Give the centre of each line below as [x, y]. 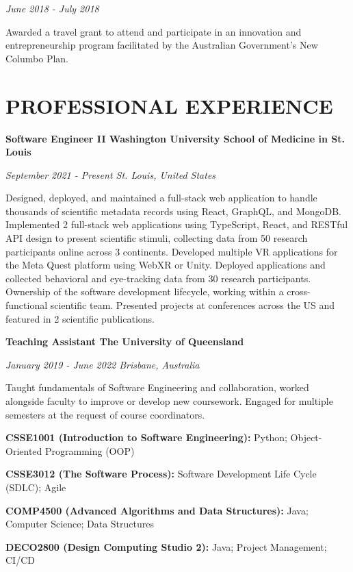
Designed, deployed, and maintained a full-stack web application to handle [161, 198]
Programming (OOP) [90, 450]
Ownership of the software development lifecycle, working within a [145, 291]
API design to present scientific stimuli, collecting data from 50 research [157, 238]
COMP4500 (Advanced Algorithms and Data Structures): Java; [157, 510]
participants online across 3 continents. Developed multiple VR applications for [172, 251]
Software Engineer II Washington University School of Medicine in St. [175, 138]
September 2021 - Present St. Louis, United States [111, 174]
